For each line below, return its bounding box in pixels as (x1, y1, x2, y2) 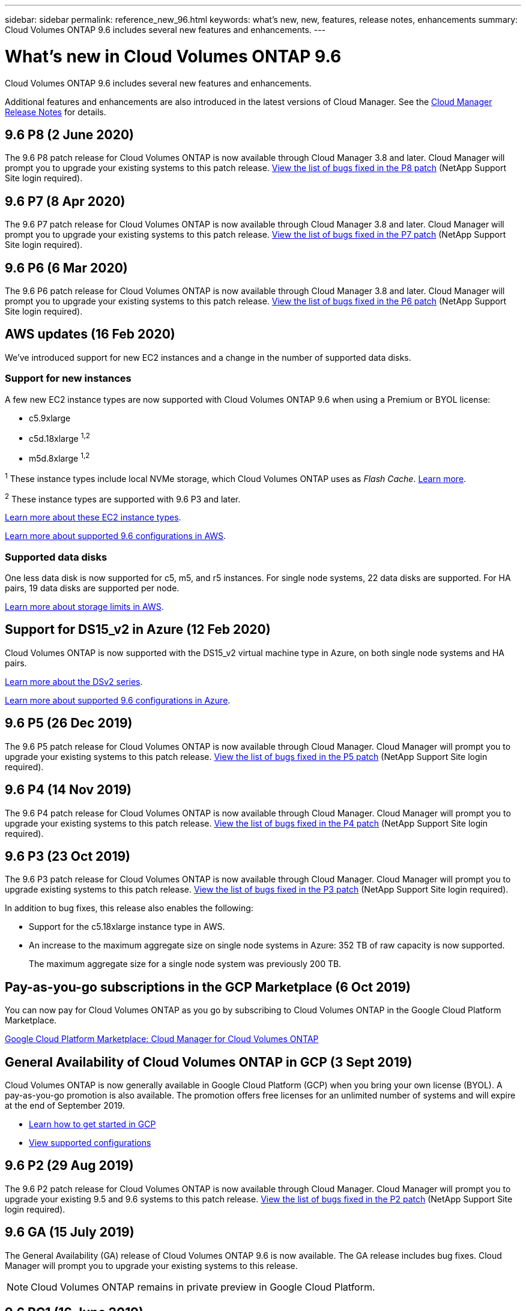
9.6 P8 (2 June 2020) (5, 127, 134, 142)
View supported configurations (29, 1138, 151, 1148)
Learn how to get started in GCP (29, 1119, 156, 1130)
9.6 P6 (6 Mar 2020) (5, 260, 128, 276)
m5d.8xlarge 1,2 (29, 451, 90, 463)
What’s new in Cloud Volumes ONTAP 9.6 (5, 46, 342, 67)
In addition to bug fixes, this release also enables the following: (5, 903, 253, 914)
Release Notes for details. (5, 106, 106, 117)
